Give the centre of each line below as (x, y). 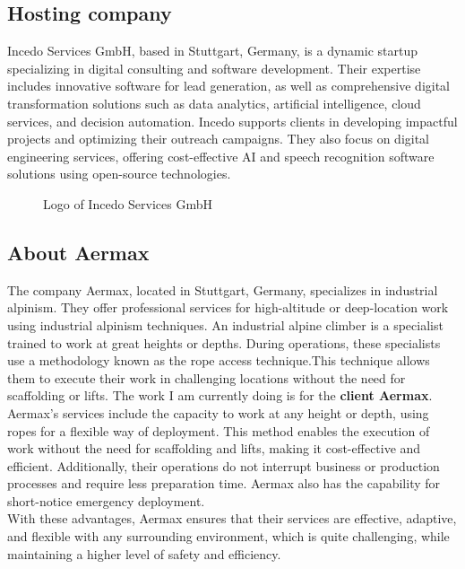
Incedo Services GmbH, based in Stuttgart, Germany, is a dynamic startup (213, 51)
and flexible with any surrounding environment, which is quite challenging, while (228, 536)
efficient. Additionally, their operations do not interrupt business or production (224, 465)
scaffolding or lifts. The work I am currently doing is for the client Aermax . (220, 395)
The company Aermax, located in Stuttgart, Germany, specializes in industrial (223, 289)
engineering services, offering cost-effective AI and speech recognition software (221, 156)
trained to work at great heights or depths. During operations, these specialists (224, 342)
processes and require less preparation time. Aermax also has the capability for (224, 483)
